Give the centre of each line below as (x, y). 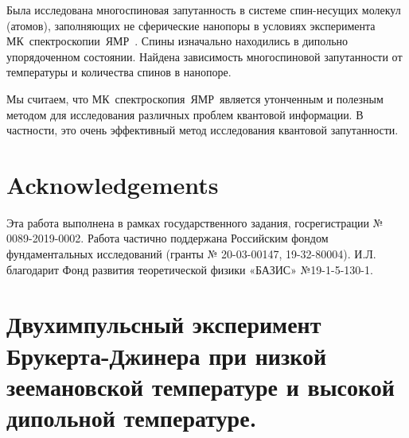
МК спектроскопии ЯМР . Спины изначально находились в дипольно (177, 41)
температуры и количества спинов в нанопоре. (119, 72)
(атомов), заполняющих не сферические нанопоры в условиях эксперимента (191, 25)
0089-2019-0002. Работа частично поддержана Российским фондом (167, 238)
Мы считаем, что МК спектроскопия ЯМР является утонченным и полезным (195, 98)
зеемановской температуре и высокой (201, 386)
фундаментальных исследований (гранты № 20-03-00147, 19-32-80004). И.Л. (191, 254)
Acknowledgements (113, 184)
